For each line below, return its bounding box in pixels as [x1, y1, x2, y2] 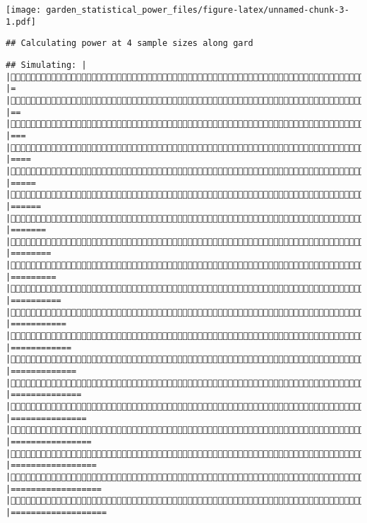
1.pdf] [6, 16, 36, 27]
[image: [6, 5, 42, 15]
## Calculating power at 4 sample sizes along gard [6, 38, 253, 49]
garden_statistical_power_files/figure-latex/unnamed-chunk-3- [46, 5, 349, 15]
